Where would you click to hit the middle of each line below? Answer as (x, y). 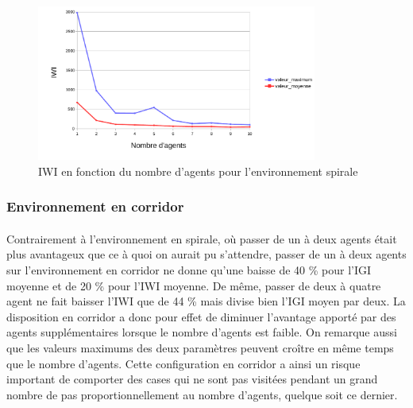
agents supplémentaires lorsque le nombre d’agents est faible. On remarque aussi (202, 332)
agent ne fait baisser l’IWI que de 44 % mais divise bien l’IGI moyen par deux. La (206, 301)
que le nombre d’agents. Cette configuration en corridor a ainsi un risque (183, 363)
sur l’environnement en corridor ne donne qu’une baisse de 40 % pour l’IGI (189, 270)
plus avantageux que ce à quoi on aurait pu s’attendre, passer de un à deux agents (206, 254)
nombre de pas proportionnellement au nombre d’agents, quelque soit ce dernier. (202, 394)
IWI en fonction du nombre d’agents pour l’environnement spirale (198, 171)
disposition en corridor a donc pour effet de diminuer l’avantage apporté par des (201, 316)
